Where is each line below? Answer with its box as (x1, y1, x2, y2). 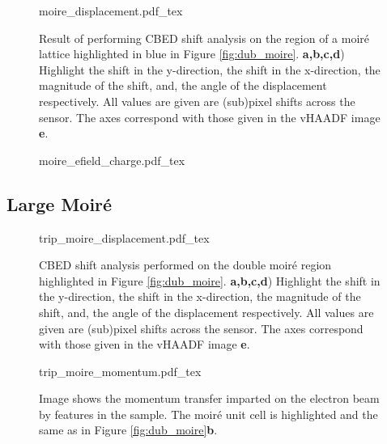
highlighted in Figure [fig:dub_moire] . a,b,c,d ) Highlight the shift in (39, 272, 381, 289)
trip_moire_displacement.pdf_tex (39, 229, 210, 246)
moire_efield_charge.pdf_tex (39, 151, 185, 168)
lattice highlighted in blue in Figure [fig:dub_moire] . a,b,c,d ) (39, 45, 345, 62)
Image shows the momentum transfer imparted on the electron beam (39, 390, 380, 407)
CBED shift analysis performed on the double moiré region (39, 256, 332, 273)
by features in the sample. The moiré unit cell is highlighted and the (39, 405, 378, 422)
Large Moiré (6, 191, 113, 216)
